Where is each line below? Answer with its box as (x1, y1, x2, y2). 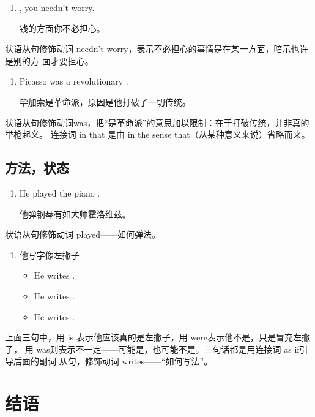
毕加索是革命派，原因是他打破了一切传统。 (19, 95, 191, 108)
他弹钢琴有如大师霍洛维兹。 (19, 207, 131, 220)
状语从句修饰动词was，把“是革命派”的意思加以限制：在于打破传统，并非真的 (5, 116, 309, 129)
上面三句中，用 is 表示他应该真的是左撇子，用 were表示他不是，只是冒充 (5, 331, 294, 344)
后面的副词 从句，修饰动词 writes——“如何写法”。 (13, 355, 213, 367)
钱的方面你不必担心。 (19, 21, 105, 34)
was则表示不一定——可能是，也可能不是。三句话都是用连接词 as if (36, 342, 300, 355)
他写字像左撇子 (19, 248, 80, 261)
